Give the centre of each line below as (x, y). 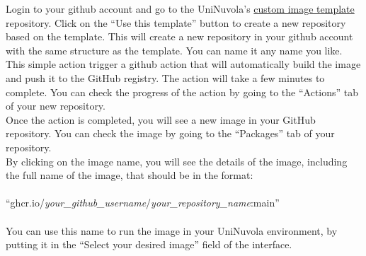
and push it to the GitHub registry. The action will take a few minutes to (165, 77)
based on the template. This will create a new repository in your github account (179, 36)
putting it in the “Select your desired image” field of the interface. (149, 244)
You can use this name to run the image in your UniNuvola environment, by (172, 230)
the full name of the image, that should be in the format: (130, 175)
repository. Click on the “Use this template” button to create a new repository (176, 22)
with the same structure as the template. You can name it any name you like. (174, 50)
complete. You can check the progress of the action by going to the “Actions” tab (182, 92)
